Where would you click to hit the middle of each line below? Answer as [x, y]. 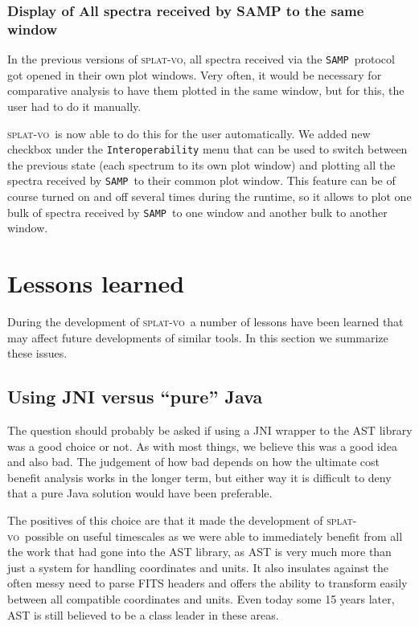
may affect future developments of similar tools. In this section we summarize [198, 337]
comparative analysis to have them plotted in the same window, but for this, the [206, 90]
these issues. [37, 353]
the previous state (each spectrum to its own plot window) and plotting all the [201, 164]
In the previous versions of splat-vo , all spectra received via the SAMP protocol [201, 59]
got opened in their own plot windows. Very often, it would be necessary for [195, 74]
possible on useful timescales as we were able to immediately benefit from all [214, 536]
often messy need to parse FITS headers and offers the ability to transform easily [207, 583]
